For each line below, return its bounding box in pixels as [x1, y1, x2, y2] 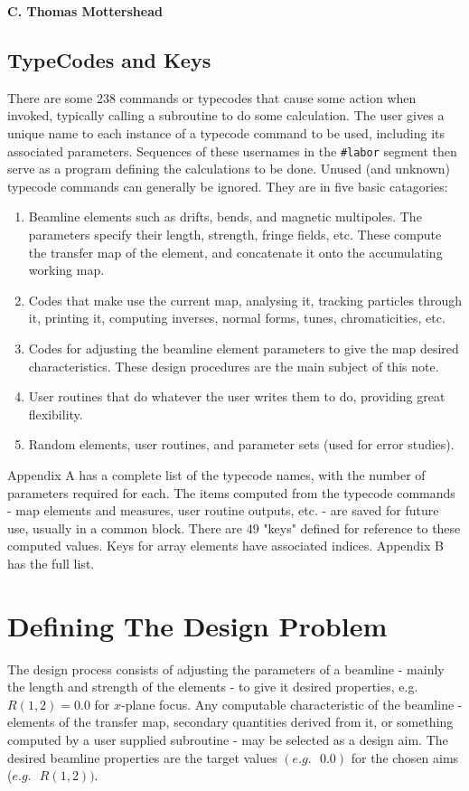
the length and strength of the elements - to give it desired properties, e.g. [7, 677, 418, 696]
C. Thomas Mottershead [7, 2, 163, 20]
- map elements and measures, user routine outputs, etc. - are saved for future [7, 501, 439, 520]
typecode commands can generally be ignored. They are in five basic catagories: [7, 176, 448, 195]
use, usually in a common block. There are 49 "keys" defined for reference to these [7, 518, 461, 537]
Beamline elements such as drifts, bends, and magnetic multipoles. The [28, 207, 422, 226]
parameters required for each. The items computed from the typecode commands [7, 483, 455, 502]
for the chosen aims [351, 748, 459, 767]
